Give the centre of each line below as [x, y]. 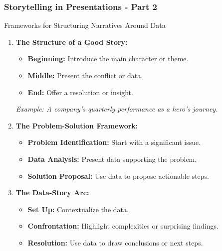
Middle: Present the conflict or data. [85, 75]
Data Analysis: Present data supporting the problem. [112, 159]
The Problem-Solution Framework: [77, 125]
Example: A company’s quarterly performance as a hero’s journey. [117, 109]
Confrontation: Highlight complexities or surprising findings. [123, 226]
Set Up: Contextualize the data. [78, 209]
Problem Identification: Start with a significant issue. [114, 142]
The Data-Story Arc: [52, 192]
